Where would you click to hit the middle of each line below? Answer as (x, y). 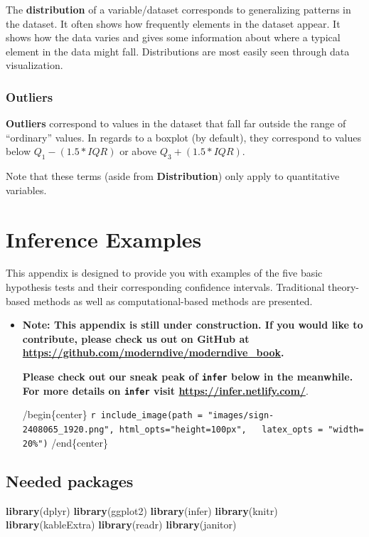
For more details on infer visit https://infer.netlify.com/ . (165, 390)
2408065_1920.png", (68, 430)
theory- (343, 287)
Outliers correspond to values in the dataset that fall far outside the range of (176, 123)
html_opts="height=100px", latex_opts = (221, 430)
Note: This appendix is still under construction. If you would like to (193, 325)
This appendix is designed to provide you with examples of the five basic (164, 273)
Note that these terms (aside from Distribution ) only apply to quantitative (173, 176)
